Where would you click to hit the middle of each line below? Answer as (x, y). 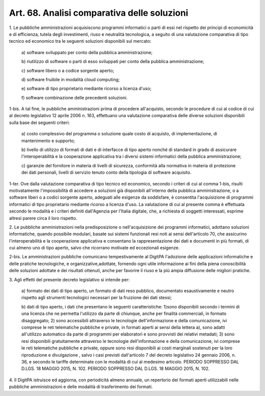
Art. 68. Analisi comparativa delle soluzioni (99, 13)
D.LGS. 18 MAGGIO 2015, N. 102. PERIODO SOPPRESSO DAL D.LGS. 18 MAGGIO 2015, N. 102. (116, 368)
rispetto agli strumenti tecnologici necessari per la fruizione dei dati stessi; (96, 298)
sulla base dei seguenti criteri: (40, 122)
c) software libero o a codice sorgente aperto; (68, 70)
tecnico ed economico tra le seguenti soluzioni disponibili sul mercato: (80, 41)
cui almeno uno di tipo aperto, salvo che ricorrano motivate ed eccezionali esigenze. (94, 248)
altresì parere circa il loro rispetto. (43, 218)
